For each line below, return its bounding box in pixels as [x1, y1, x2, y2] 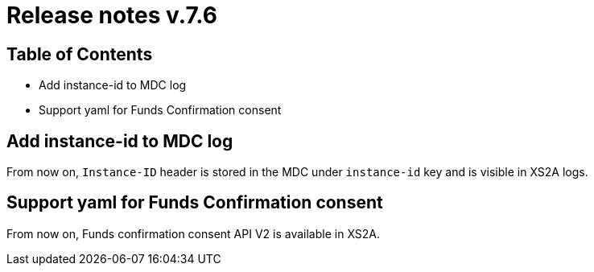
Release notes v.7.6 [6, 2, 217, 29]
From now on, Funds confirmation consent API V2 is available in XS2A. [6, 226, 381, 241]
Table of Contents [6, 43, 153, 64]
